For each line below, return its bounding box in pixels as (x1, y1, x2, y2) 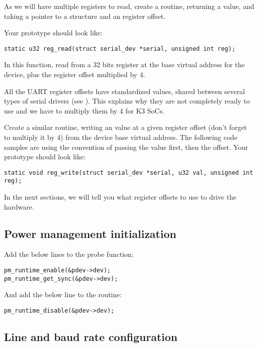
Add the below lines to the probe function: (4, 249, 134, 259)
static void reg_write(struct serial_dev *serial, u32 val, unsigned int (4, 169, 254, 176)
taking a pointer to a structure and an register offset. (4, 10, 166, 21)
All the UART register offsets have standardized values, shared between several (4, 86, 245, 96)
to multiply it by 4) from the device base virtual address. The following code (4, 132, 238, 142)
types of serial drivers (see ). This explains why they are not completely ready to (4, 96, 250, 106)
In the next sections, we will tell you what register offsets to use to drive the (4, 192, 237, 202)
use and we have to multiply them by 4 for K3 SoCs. (4, 105, 165, 116)
